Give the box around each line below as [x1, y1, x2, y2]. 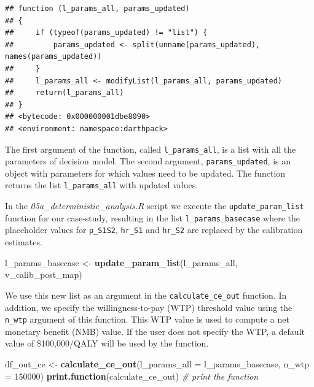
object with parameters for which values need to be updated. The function [5, 166, 286, 179]
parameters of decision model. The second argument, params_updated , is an [5, 155, 291, 167]
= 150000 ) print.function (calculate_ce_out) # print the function [5, 369, 259, 382]
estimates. [5, 236, 42, 248]
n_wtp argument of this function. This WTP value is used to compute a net [5, 313, 289, 326]
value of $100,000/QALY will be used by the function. [5, 337, 209, 350]
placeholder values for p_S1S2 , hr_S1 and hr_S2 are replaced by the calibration [5, 223, 303, 236]
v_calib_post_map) [5, 268, 82, 281]
